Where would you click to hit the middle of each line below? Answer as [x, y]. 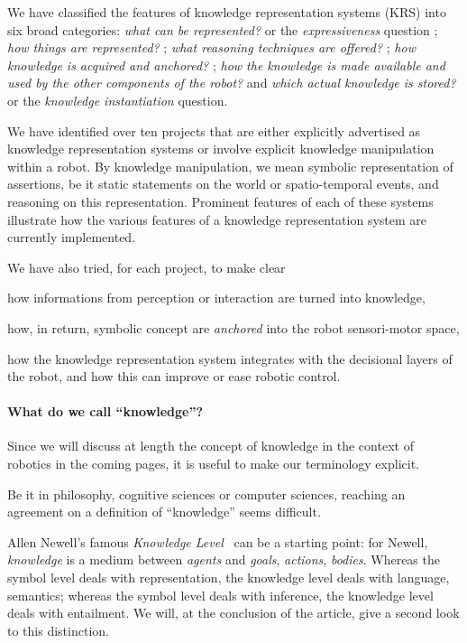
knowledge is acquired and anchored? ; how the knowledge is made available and [226, 65]
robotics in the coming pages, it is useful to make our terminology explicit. [213, 464]
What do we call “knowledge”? [105, 411]
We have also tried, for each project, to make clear [147, 267]
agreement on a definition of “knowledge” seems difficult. [164, 512]
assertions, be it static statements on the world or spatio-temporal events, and [223, 184]
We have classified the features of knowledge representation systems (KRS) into [227, 12]
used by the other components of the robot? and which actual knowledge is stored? [232, 83]
